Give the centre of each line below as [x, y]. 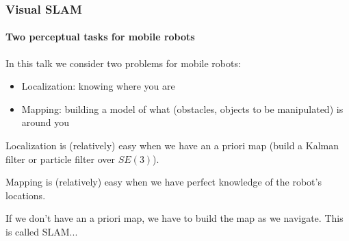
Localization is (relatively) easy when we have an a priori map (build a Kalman [172, 145]
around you [46, 122]
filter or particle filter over [61, 158]
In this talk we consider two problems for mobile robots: [123, 63]
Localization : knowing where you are [98, 86]
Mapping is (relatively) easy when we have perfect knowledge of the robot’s [164, 182]
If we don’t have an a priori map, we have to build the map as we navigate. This [174, 218]
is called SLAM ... [42, 231]
